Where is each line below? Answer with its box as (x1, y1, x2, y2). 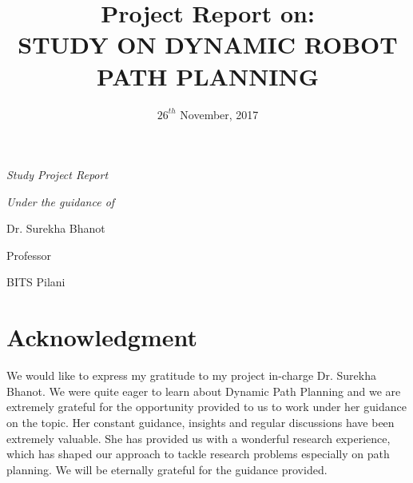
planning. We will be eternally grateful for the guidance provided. (6, 461, 328, 477)
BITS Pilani (6, 273, 66, 290)
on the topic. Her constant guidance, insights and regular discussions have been (6, 413, 395, 430)
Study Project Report (6, 166, 109, 183)
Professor (6, 246, 52, 263)
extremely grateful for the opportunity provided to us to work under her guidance (6, 398, 407, 415)
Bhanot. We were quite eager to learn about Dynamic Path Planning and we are (6, 382, 401, 399)
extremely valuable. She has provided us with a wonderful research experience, (6, 429, 391, 446)
